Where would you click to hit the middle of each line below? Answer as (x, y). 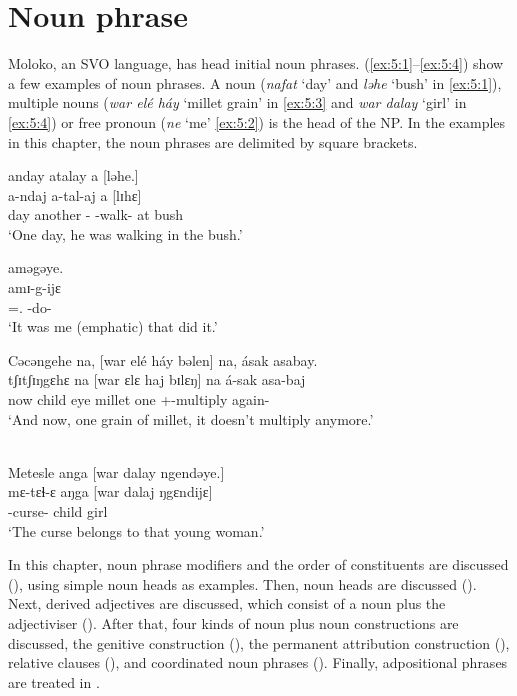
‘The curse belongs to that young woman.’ (136, 530)
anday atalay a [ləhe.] (73, 175)
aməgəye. (36, 267)
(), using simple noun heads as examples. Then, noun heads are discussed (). (242, 583)
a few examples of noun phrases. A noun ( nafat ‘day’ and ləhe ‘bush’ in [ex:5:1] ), (255, 82)
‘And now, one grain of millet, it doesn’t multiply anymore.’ (191, 418)
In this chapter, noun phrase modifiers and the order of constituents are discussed (258, 564)
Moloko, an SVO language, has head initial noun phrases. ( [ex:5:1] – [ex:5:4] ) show (256, 63)
